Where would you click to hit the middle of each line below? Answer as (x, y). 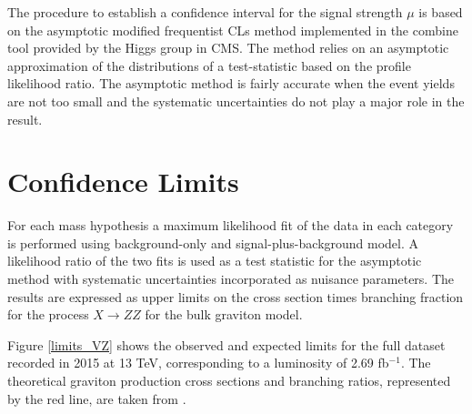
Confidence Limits (123, 182)
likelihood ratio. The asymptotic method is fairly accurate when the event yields (231, 83)
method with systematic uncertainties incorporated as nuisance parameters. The (231, 279)
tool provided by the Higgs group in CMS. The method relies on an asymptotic (228, 48)
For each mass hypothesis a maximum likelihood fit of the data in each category (231, 225)
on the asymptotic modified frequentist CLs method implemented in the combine (233, 30)
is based (441, 12)
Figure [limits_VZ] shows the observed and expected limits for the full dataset (226, 344)
